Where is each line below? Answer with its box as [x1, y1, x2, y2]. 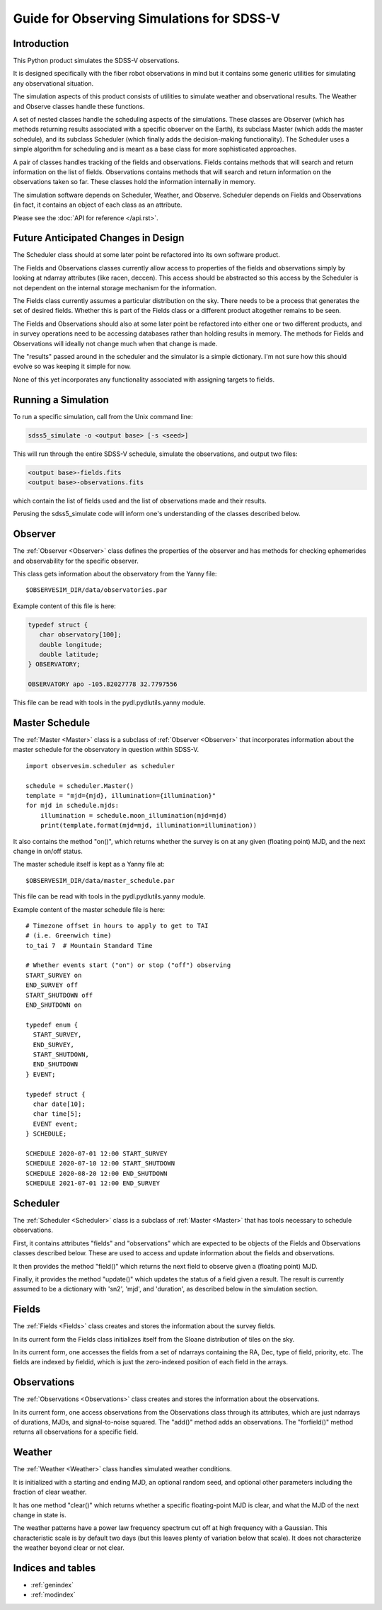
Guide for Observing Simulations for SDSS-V [13, 11, 281, 26]
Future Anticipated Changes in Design [13, 232, 185, 244]
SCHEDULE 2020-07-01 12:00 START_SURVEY [25, 1149, 168, 1158]
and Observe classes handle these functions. [13, 102, 145, 110]
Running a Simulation [13, 394, 110, 406]
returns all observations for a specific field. [13, 1427, 139, 1437]
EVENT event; [33, 1119, 79, 1128]
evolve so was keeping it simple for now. [13, 362, 132, 371]
